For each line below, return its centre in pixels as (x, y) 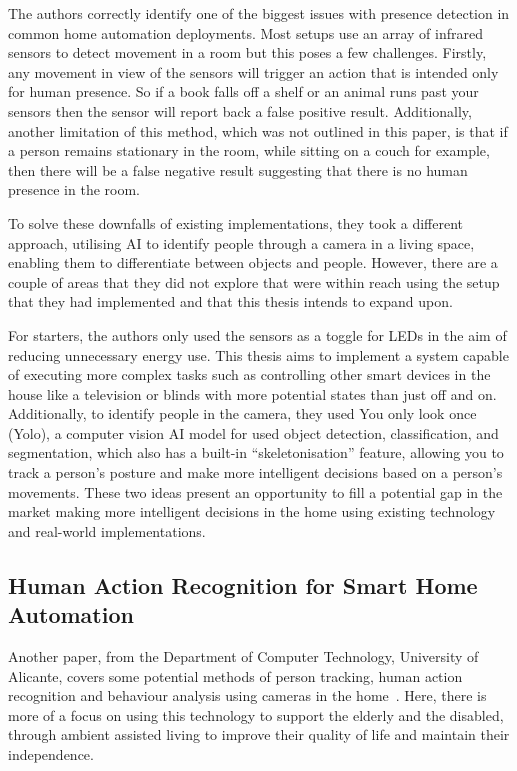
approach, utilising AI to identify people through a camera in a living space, (241, 242)
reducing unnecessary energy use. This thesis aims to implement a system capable (258, 354)
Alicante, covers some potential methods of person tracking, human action (235, 675)
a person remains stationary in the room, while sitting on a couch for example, (249, 150)
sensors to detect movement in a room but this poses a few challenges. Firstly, (247, 52)
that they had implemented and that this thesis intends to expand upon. (230, 301)
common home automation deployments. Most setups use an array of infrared (245, 32)
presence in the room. (74, 189)
